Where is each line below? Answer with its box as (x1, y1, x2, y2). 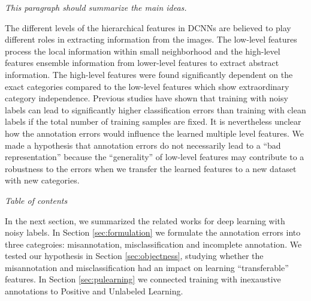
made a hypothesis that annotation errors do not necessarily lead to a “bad (5, 139, 281, 151)
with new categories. (5, 174, 80, 186)
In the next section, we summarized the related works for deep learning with (5, 214, 285, 227)
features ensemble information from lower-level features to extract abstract (5, 56, 279, 69)
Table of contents (5, 194, 68, 206)
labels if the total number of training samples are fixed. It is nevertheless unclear (5, 115, 301, 128)
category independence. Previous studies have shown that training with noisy (5, 92, 288, 104)
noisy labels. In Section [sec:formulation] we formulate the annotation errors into (5, 226, 301, 239)
